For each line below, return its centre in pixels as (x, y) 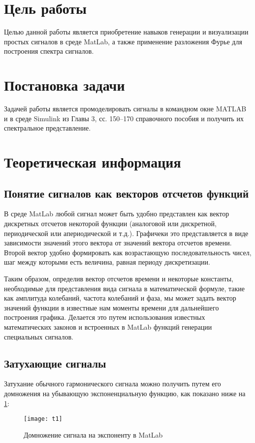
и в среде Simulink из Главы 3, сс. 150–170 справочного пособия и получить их (124, 118)
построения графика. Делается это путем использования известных (105, 317)
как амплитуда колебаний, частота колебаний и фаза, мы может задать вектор (120, 298)
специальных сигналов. (39, 336)
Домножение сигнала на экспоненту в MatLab (93, 434)
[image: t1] (43, 419)
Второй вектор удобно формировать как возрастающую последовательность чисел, (128, 252)
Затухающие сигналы (55, 363)
